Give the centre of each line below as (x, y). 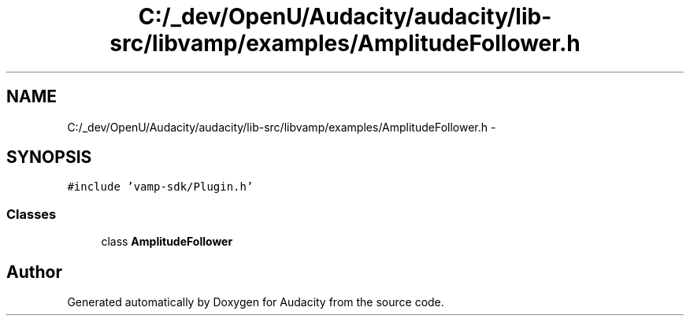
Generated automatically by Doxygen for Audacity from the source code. (256, 302)
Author (34, 272)
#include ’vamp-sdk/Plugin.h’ (160, 187)
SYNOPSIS (49, 157)
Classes (32, 214)
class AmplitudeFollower (167, 242)
